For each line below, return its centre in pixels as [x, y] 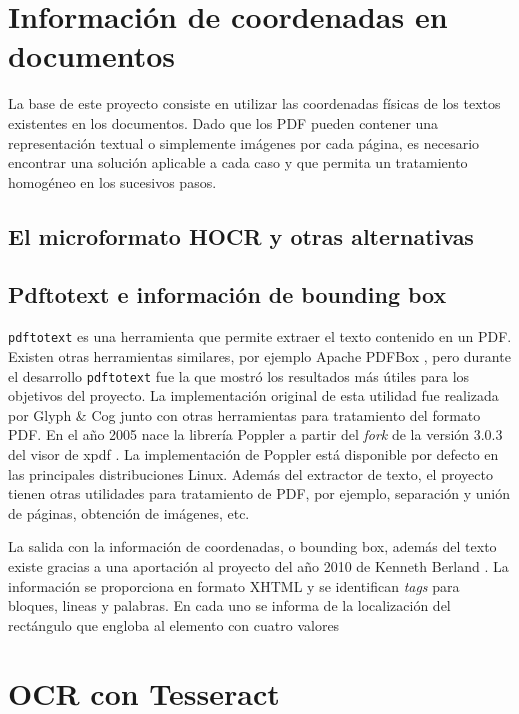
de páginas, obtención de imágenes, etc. [129, 512]
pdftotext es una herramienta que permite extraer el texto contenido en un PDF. [260, 336]
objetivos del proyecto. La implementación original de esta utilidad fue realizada [253, 395]
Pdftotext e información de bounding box [227, 294]
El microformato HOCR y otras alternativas [241, 235]
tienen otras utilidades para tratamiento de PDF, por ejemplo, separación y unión [259, 493]
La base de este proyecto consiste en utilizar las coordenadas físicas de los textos [254, 103]
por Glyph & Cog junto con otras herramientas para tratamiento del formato [244, 414]
